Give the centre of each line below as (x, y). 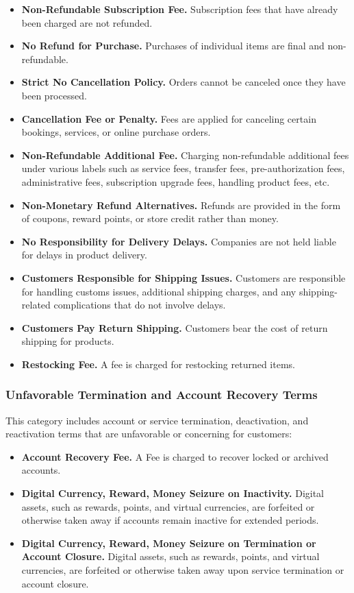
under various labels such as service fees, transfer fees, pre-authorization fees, (183, 168)
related (36, 305)
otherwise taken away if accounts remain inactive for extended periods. (170, 520)
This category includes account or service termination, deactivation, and (157, 420)
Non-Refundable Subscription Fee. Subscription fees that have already (180, 9)
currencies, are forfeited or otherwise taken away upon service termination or (183, 570)
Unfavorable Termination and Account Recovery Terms (162, 395)
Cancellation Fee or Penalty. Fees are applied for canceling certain (169, 118)
